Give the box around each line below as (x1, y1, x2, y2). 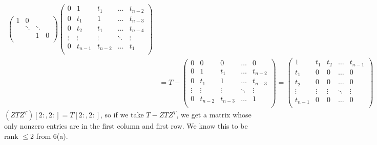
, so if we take (100, 109, 144, 120)
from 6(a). (36, 130, 68, 141)
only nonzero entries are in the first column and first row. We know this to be (4, 120, 248, 131)
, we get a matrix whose (176, 109, 252, 120)
